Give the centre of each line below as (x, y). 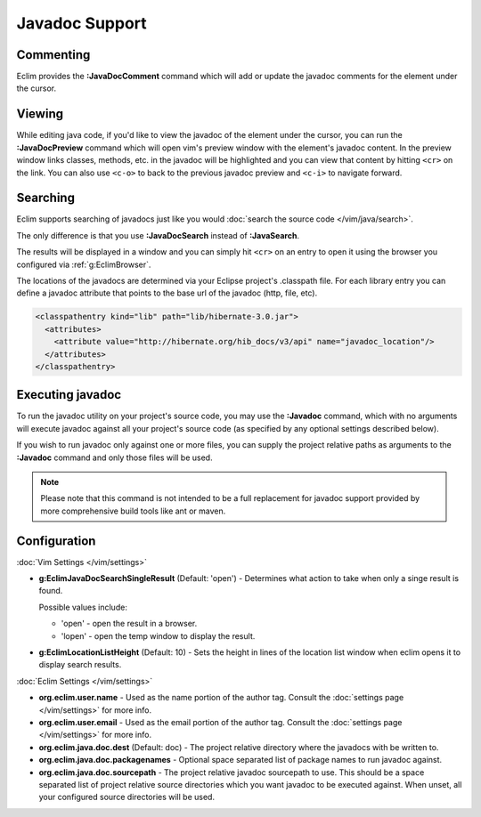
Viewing (40, 114)
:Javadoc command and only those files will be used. (114, 457)
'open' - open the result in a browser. (129, 624)
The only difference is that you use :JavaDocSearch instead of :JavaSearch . (158, 235)
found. (51, 591)
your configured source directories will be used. (127, 797)
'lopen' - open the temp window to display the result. (158, 635)
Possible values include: (83, 607)
